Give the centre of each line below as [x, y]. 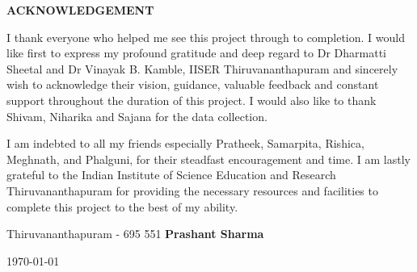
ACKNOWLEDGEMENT [80, 10]
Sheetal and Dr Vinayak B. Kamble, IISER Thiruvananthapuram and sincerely [202, 68]
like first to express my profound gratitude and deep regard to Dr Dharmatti [196, 53]
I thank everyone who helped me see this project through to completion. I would [206, 37]
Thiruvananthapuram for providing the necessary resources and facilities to [192, 190]
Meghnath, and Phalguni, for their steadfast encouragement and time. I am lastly [208, 159]
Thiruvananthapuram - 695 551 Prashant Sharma [135, 234]
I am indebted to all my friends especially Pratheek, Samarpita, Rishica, [185, 143]
